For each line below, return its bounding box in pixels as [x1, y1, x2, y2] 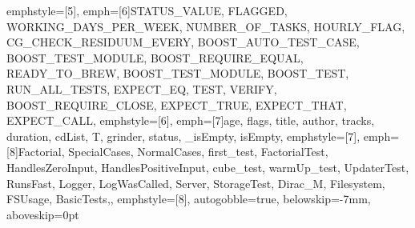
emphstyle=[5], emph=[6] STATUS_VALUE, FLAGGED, [6, 2, 288, 18]
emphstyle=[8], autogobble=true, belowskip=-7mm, [117, 190, 371, 207]
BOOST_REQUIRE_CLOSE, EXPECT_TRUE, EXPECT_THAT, [6, 96, 347, 113]
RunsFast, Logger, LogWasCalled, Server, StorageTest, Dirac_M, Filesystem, [6, 174, 385, 191]
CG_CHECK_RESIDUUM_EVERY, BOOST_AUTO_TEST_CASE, [6, 34, 360, 50]
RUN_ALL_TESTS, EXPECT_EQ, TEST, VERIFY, [6, 80, 277, 97]
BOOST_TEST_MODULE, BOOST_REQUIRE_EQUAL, [6, 49, 304, 66]
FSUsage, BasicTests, [6, 190, 111, 207]
